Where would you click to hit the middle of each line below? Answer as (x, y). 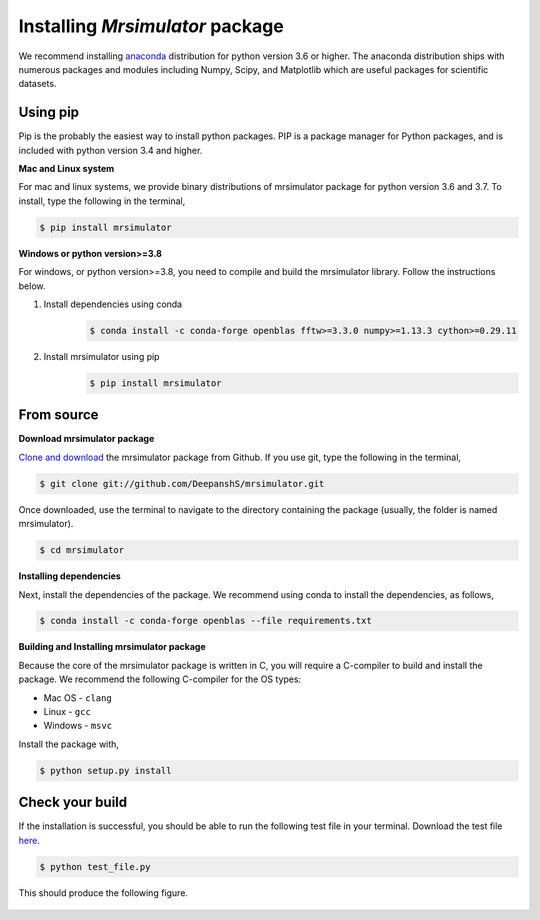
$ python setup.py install (105, 770)
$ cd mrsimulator (82, 550)
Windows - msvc (78, 726)
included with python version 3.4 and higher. (110, 150)
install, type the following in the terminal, (102, 201)
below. (32, 286)
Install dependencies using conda (113, 304)
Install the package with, (69, 744)
